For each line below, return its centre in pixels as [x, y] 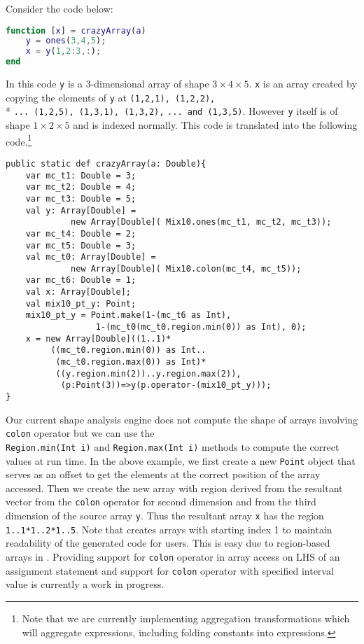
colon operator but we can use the [80, 433]
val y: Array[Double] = [81, 210]
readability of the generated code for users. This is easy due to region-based [168, 543]
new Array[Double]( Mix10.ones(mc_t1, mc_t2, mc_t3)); [201, 222]
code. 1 [19, 140]
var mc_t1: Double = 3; [81, 175]
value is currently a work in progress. [85, 584]
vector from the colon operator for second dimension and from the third [161, 502]
